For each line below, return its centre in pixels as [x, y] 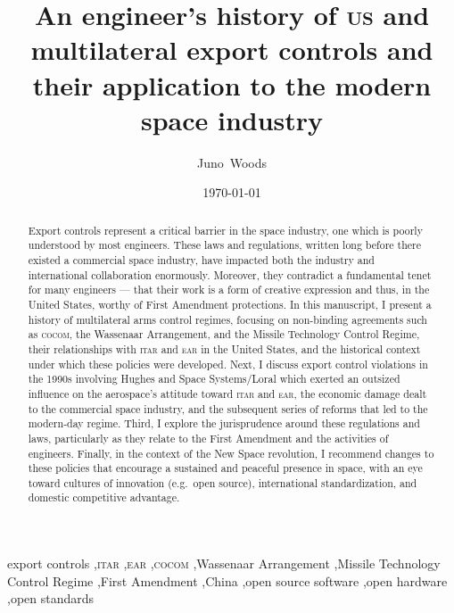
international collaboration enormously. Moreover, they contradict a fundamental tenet [230, 274]
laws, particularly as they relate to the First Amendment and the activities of [208, 438]
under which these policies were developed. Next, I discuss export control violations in [228, 364]
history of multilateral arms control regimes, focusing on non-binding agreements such [227, 319]
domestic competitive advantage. [104, 497]
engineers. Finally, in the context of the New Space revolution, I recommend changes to [231, 453]
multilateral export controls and [232, 50]
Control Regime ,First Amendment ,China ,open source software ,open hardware [227, 580]
